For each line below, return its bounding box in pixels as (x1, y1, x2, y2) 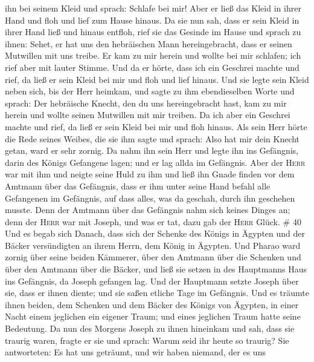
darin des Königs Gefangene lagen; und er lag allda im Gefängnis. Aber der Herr (5, 156, 306, 168)
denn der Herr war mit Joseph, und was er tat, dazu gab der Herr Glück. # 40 (5, 215, 301, 228)
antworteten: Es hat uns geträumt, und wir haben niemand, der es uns (5, 346, 266, 358)
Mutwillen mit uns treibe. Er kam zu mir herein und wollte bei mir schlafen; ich (5, 49, 301, 62)
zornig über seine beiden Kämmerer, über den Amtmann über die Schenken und (5, 251, 301, 263)
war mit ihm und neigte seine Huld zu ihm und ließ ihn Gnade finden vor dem (5, 168, 295, 180)
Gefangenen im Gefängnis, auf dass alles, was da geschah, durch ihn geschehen (5, 191, 295, 204)
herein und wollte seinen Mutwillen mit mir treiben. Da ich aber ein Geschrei (5, 108, 290, 121)
